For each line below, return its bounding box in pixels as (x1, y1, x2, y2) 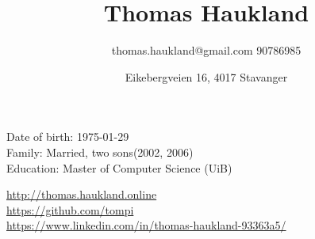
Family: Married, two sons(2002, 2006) (6, 143, 194, 160)
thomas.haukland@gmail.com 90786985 (111, 42, 302, 59)
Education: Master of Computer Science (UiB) (6, 159, 232, 176)
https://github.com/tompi (6, 201, 134, 218)
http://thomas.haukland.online (6, 186, 157, 203)
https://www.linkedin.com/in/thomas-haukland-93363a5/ (6, 217, 286, 233)
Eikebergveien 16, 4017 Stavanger (125, 68, 288, 85)
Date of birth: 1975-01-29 (6, 128, 129, 145)
